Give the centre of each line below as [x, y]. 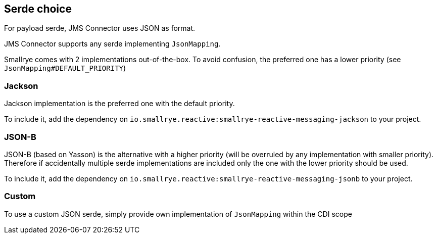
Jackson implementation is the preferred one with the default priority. [119, 104]
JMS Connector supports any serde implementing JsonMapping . [112, 44]
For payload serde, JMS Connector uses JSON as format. [100, 28]
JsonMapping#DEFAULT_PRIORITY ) [65, 68]
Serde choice [38, 9]
